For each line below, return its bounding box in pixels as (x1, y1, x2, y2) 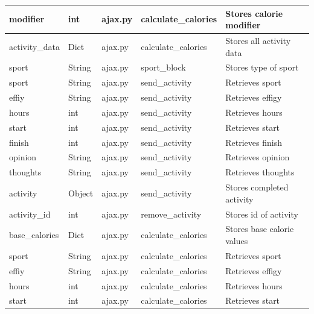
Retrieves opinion (225, 151, 290, 163)
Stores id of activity (225, 207, 298, 220)
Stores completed (225, 181, 289, 193)
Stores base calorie (225, 222, 294, 235)
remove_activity (141, 207, 202, 220)
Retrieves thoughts (225, 166, 295, 178)
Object (68, 186, 94, 199)
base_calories (9, 228, 59, 241)
